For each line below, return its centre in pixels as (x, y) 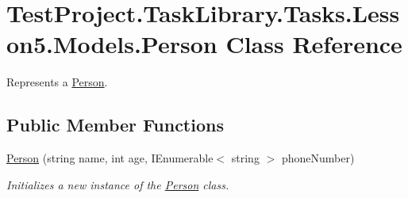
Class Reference (314, 44)
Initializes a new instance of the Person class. (118, 184)
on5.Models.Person (112, 44)
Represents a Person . (57, 82)
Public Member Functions (115, 125)
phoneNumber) (318, 158)
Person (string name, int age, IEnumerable (110, 158)
